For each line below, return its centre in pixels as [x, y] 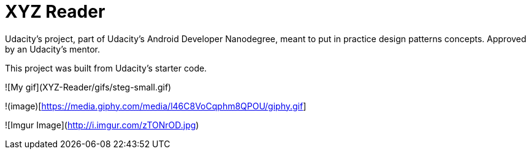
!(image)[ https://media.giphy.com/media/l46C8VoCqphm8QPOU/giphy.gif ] [156, 106]
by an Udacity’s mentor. [53, 49]
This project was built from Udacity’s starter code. [106, 68]
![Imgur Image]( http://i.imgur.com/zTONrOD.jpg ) [102, 125]
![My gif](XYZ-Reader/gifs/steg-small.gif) [88, 87]
